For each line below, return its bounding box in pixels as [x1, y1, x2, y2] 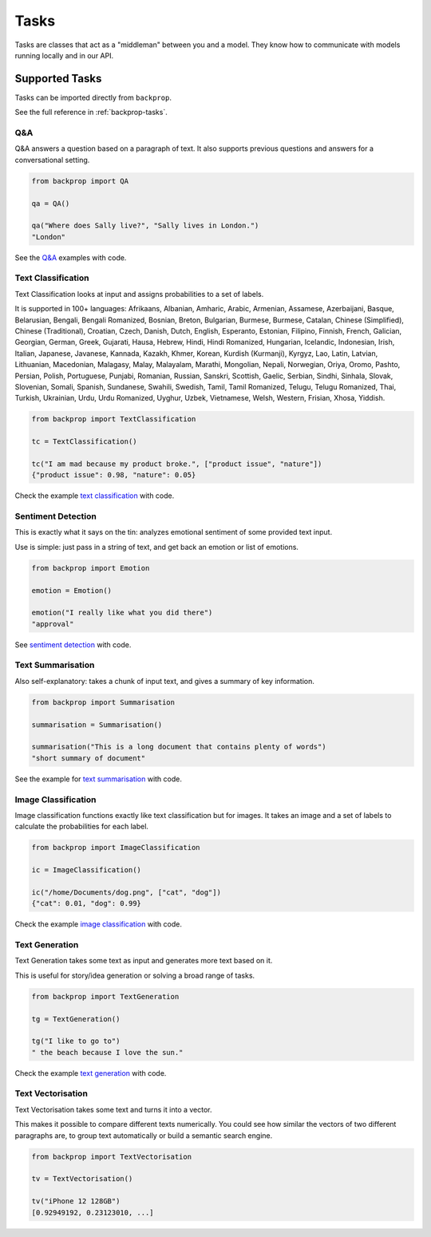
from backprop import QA [31, 176, 129, 185]
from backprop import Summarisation [31, 698, 176, 706]
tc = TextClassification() [31, 437, 137, 446]
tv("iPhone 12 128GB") [31, 1197, 121, 1206]
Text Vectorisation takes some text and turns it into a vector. [14, 1105, 212, 1114]
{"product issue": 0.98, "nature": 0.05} [31, 471, 196, 480]
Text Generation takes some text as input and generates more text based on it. [14, 956, 273, 966]
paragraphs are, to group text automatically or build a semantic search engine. [14, 1130, 273, 1140]
